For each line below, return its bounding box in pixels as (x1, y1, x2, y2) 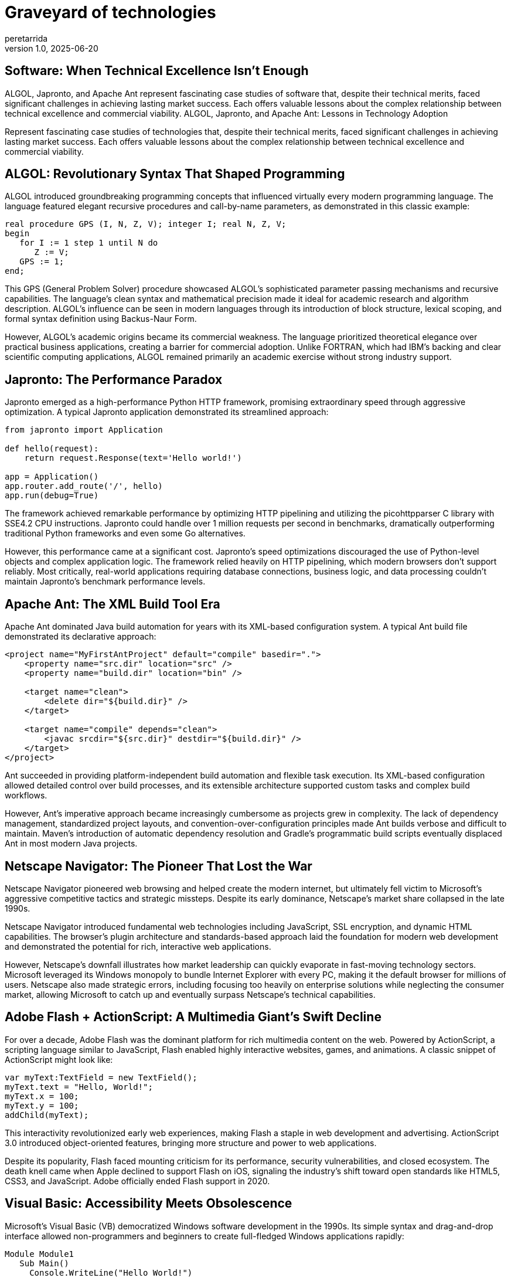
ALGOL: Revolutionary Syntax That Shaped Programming (5, 166, 345, 182)
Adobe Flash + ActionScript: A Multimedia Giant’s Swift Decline (5, 1010, 381, 1025)
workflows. (5, 790, 47, 801)
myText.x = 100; (5, 1091, 79, 1101)
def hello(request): (5, 444, 99, 454)
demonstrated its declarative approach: (5, 631, 156, 642)
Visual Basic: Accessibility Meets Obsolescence (5, 1196, 292, 1211)
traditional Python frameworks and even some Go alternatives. (5, 528, 246, 539)
